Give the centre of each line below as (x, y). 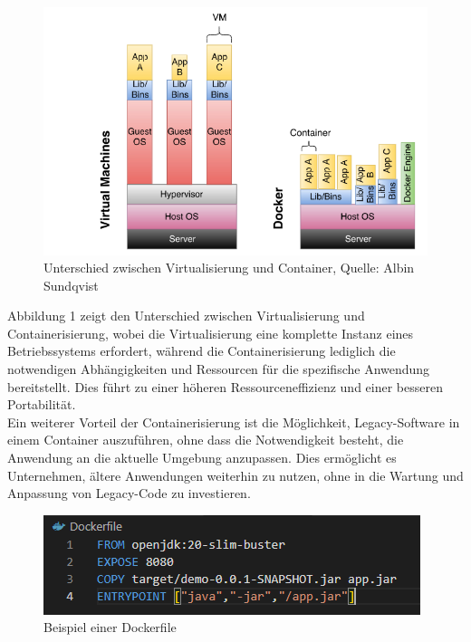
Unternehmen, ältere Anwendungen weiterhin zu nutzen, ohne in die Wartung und (235, 475)
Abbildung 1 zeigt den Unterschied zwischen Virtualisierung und (186, 316)
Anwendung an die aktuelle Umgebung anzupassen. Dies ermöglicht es (202, 458)
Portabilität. (42, 404)
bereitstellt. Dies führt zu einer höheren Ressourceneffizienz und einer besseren (225, 386)
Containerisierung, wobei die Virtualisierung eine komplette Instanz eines (211, 333)
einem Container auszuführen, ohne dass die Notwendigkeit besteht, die (206, 440)
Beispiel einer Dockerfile (110, 627)
